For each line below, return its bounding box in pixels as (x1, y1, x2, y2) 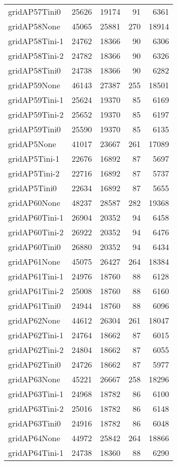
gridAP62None (8, 314, 60, 326)
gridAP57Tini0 (8, 6, 61, 17)
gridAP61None (8, 256, 60, 267)
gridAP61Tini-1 (8, 270, 64, 282)
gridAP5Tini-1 (8, 153, 60, 164)
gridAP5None (8, 138, 56, 150)
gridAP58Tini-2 (8, 50, 64, 61)
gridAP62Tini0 (8, 359, 61, 370)
